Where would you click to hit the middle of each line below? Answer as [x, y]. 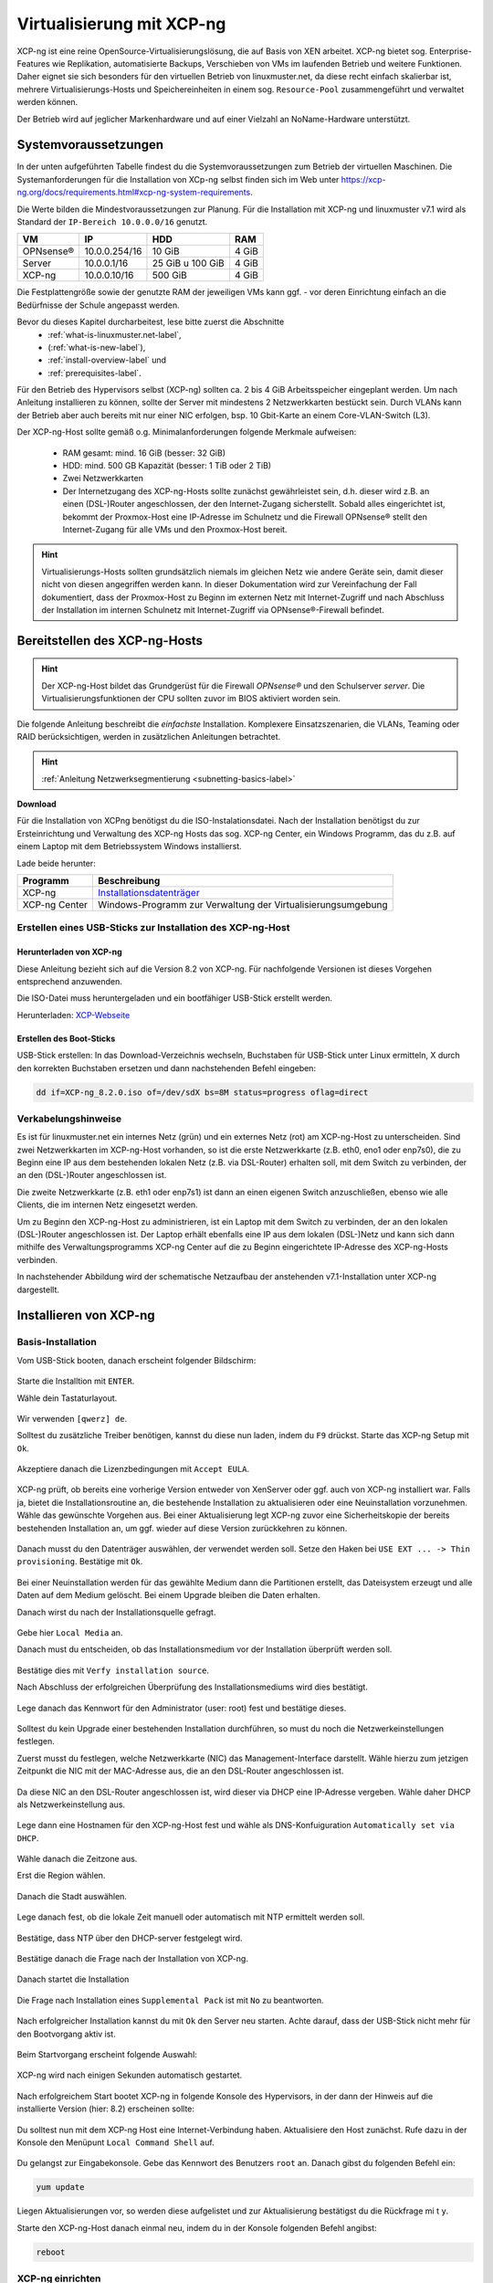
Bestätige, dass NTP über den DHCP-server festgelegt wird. [130, 1938]
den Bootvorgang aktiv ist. [66, 2034]
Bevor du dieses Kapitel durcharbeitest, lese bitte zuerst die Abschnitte [151, 322]
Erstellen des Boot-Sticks [66, 1038]
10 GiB [166, 251]
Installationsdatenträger [148, 893]
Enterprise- [451, 51]
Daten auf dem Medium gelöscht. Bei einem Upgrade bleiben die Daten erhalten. [168, 1595]
